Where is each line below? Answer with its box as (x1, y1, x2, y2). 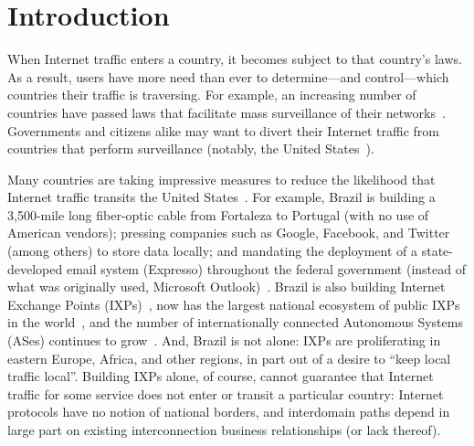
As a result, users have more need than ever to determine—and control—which (7, 67, 449, 86)
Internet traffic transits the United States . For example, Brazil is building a (7, 187, 436, 207)
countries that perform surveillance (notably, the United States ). (7, 139, 374, 158)
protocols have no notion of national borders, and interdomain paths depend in (7, 402, 450, 421)
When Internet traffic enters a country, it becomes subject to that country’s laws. (7, 49, 462, 69)
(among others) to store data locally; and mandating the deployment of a (7, 241, 418, 260)
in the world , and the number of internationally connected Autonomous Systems (7, 313, 463, 332)
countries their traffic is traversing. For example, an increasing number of (7, 85, 416, 104)
